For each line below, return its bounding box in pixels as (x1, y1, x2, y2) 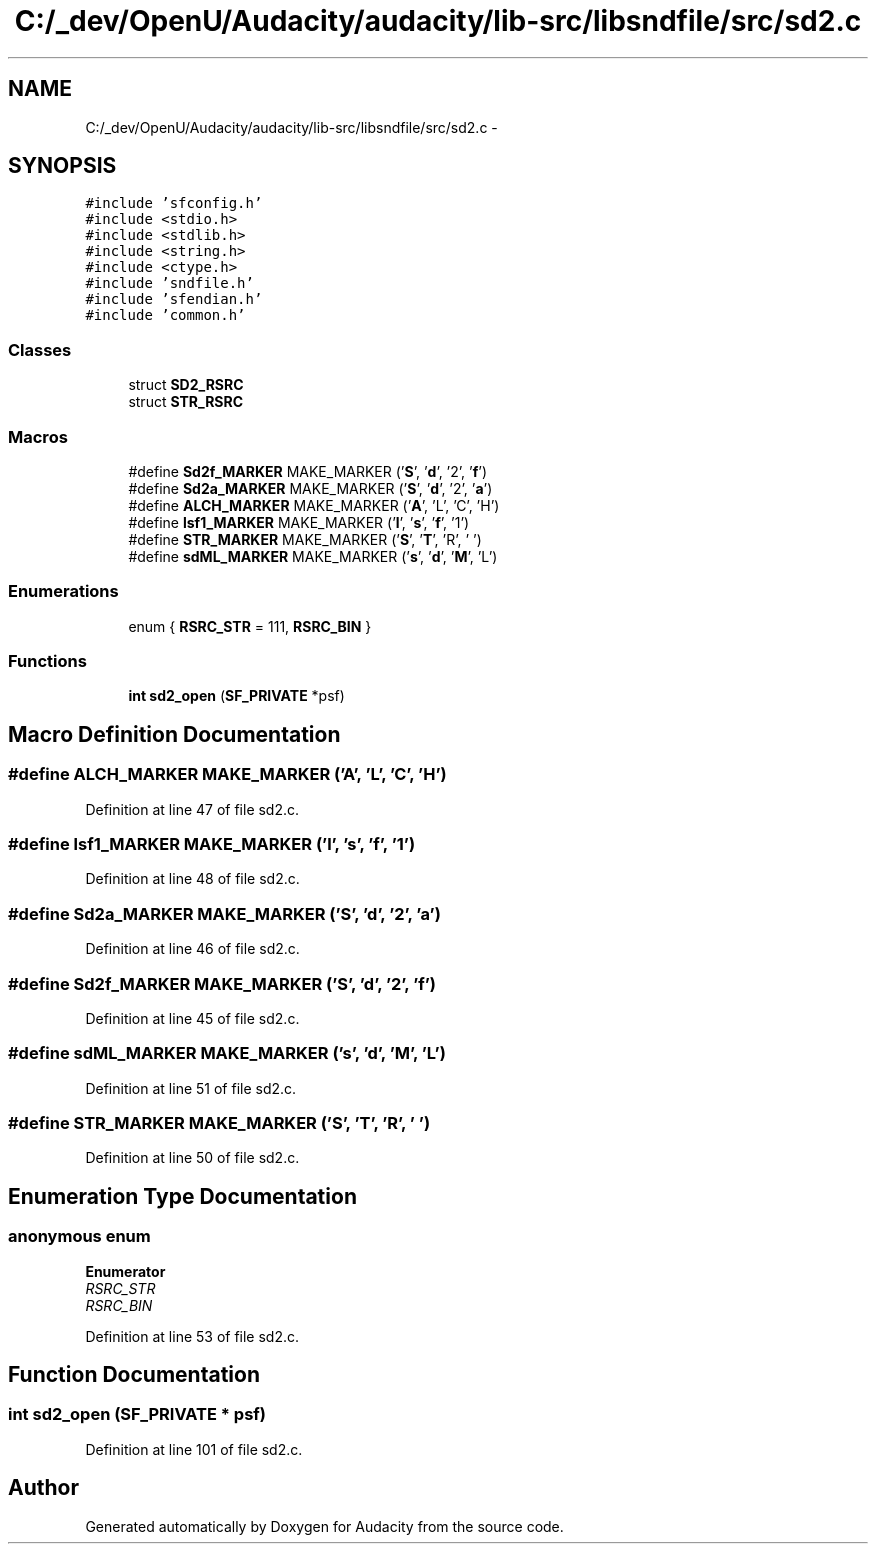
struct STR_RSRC (128, 393, 244, 411)
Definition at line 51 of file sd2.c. (85, 1079, 297, 1097)
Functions (8, 651, 87, 672)
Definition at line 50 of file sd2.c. (85, 1149, 300, 1167)
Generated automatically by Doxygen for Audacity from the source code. (85, 1517, 564, 1535)
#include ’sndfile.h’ (85, 275, 254, 292)
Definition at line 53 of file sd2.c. (85, 1327, 300, 1345)
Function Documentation (8, 1362, 260, 1388)
